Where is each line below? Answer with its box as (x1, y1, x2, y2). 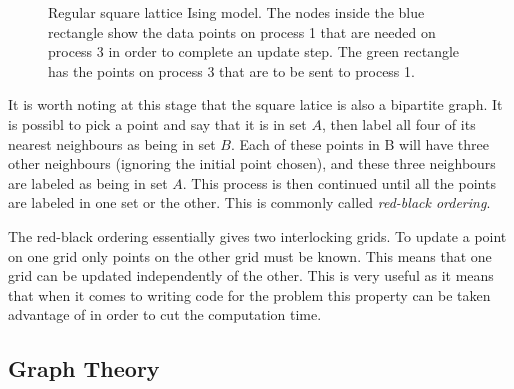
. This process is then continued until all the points (182, 172, 496, 193)
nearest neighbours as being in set (8, 133, 216, 154)
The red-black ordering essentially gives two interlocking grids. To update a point (8, 225, 507, 246)
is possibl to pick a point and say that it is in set (8, 113, 307, 134)
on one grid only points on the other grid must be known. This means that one (8, 245, 492, 266)
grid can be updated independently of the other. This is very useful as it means (8, 265, 494, 286)
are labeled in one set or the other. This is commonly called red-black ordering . (8, 192, 491, 213)
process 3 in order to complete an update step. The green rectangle (48, 41, 460, 62)
